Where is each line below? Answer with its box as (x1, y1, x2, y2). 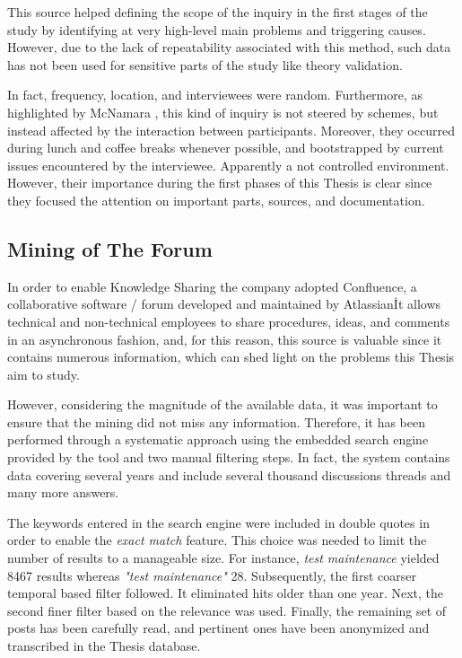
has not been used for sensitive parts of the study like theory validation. (7, 55, 403, 74)
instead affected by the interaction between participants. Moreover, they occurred (7, 120, 455, 139)
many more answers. (7, 483, 119, 502)
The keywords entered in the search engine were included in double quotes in (7, 513, 430, 531)
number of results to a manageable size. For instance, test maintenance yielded (7, 548, 440, 567)
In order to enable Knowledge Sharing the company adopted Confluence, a (7, 276, 417, 295)
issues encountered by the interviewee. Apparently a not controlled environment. (7, 155, 449, 174)
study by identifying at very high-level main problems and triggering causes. (7, 20, 426, 39)
